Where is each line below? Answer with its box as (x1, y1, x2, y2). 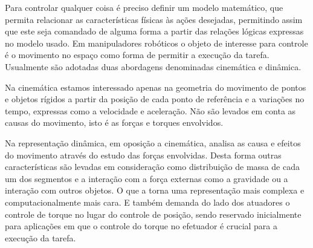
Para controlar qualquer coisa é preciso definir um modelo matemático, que (5, 1, 283, 13)
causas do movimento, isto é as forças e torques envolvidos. (5, 116, 224, 129)
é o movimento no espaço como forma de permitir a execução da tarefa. (5, 48, 269, 61)
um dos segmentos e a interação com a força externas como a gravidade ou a (5, 172, 288, 184)
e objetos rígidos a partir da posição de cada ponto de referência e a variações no (5, 93, 305, 105)
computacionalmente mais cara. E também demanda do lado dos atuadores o (5, 195, 290, 208)
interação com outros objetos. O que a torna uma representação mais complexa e (5, 184, 305, 197)
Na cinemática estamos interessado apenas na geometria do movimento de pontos (5, 80, 306, 93)
